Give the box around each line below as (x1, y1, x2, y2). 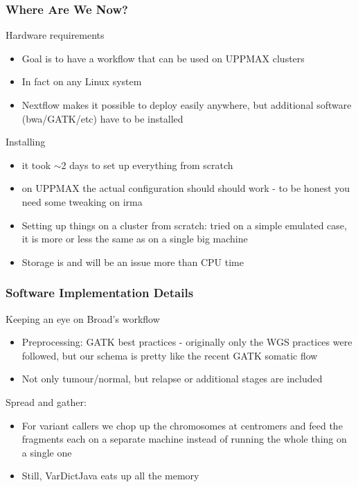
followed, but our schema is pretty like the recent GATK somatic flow (21, 348, 318, 362)
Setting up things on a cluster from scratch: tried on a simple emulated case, (21, 218, 347, 232)
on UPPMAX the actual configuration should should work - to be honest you (21, 181, 350, 195)
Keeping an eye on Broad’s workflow (6, 311, 160, 326)
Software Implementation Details (6, 284, 194, 301)
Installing (6, 134, 46, 149)
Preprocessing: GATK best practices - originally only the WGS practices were (21, 335, 352, 349)
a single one (21, 445, 72, 459)
